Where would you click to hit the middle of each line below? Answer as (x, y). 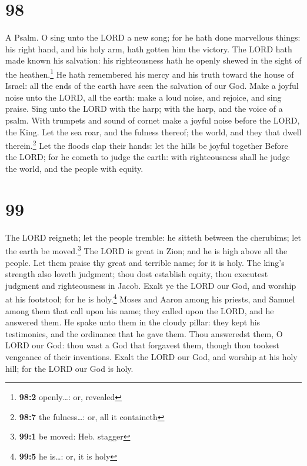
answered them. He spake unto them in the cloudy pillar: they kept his (133, 322)
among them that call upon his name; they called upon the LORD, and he (140, 310)
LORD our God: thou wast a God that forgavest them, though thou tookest (142, 345)
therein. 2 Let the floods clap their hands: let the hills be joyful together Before (147, 144)
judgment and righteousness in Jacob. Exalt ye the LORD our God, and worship (151, 285)
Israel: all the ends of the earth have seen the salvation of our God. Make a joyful (152, 86)
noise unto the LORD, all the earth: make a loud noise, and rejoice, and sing (144, 97)
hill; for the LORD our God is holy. (69, 368)
